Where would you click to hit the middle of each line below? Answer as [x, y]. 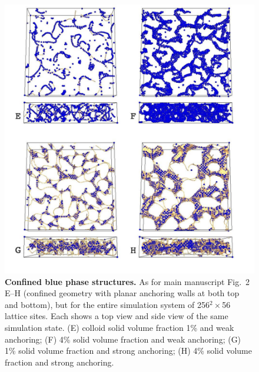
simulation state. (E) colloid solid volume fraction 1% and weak [119, 327]
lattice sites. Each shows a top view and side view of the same [117, 316]
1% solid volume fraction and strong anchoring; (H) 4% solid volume [128, 351]
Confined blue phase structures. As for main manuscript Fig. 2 [127, 281]
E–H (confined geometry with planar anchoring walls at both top [122, 293]
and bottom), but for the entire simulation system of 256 [107, 304]
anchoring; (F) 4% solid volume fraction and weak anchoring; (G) [123, 339]
